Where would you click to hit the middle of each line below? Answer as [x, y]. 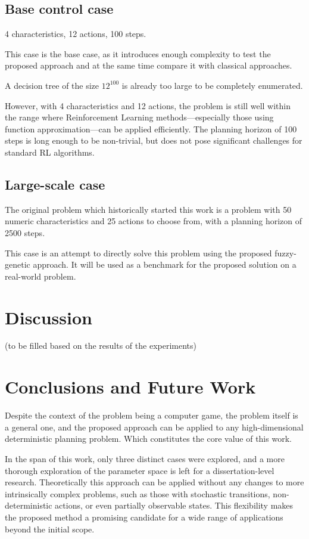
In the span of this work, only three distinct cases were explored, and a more [145, 458]
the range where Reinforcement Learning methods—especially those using [139, 117]
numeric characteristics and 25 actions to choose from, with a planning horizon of [154, 221]
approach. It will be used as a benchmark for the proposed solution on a [165, 264]
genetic [18, 264]
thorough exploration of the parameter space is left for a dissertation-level [140, 470]
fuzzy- [285, 253]
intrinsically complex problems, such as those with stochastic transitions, [138, 493]
